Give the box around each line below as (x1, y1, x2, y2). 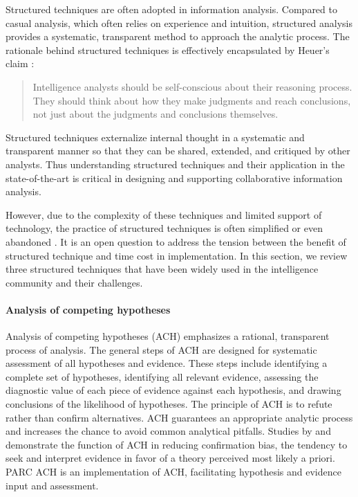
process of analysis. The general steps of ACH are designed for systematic (6, 342, 317, 356)
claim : (6, 56, 35, 71)
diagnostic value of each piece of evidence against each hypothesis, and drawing (6, 383, 341, 397)
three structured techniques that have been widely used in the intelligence (6, 262, 319, 276)
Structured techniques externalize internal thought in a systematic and (6, 129, 305, 144)
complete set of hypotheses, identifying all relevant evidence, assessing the (6, 369, 319, 383)
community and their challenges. (6, 275, 143, 289)
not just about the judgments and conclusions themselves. (32, 107, 279, 121)
